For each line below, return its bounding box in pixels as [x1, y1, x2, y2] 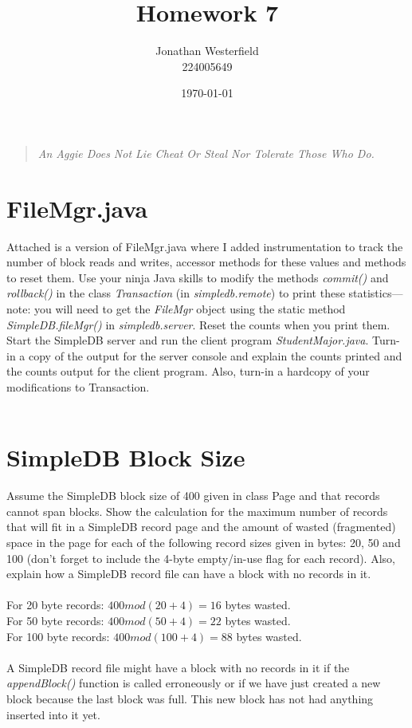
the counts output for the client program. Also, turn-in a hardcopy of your [6, 363, 370, 380]
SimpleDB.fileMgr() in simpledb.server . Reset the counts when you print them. [6, 316, 390, 333]
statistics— [348, 285, 403, 301]
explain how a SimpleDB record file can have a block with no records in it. [6, 565, 371, 582]
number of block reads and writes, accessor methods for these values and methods [6, 254, 406, 270]
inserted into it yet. [6, 706, 100, 722]
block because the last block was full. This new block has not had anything [6, 691, 374, 706]
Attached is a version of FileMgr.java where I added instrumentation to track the [6, 238, 403, 254]
